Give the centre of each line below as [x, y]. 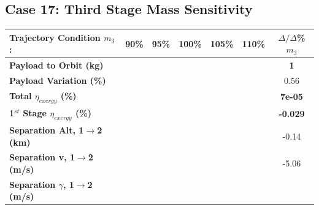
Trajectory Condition [55, 37]
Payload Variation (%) [58, 80]
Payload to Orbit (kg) [56, 65]
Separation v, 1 [42, 157]
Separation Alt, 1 [47, 129]
